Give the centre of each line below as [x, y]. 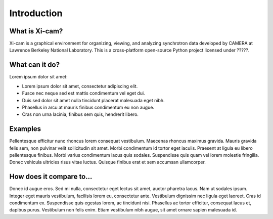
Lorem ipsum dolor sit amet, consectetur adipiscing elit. [80, 86]
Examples [25, 129]
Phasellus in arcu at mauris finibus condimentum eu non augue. [88, 107]
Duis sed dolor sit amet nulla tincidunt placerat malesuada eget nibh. [93, 100]
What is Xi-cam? [36, 31]
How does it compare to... [51, 177]
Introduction [36, 13]
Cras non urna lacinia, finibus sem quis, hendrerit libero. [80, 114]
